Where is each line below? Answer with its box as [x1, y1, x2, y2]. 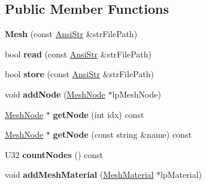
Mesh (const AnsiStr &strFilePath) [5, 28, 138, 40]
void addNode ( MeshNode [5, 87, 105, 100]
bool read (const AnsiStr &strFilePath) [5, 47, 152, 60]
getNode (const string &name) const [53, 128, 192, 141]
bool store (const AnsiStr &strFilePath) [5, 68, 154, 80]
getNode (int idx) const [53, 108, 144, 120]
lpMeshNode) [112, 87, 161, 100]
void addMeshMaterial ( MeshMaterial [5, 168, 154, 181]
